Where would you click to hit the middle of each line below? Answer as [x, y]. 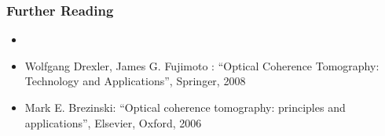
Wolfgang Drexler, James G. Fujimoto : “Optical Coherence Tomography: [202, 65]
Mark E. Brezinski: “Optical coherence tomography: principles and [185, 107]
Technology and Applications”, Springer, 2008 [135, 81]
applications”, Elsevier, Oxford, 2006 [113, 122]
